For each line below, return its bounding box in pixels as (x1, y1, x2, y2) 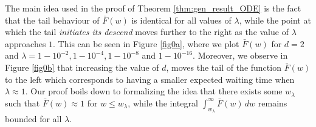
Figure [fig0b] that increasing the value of (5, 60, 159, 73)
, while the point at (239, 13, 311, 26)
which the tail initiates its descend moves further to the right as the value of (5, 25, 289, 38)
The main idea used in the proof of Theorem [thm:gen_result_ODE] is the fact (5, 2, 301, 14)
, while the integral (128, 96, 198, 109)
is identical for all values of (131, 13, 232, 26)
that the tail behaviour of (5, 13, 100, 26)
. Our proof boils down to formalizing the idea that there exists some (25, 85, 283, 97)
